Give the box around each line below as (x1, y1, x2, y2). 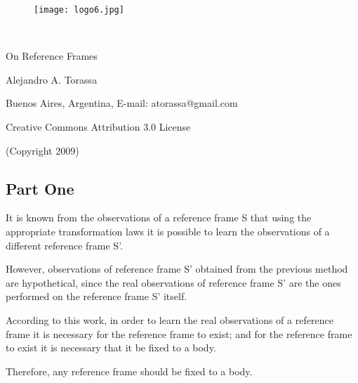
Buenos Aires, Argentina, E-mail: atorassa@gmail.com (6, 96, 238, 110)
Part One (6, 177, 74, 199)
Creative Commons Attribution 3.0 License (6, 119, 191, 134)
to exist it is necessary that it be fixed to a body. (6, 340, 216, 355)
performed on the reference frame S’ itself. (6, 289, 187, 304)
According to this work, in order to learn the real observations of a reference (6, 312, 333, 327)
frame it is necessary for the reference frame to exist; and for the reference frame (6, 326, 352, 341)
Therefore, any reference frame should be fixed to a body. (6, 363, 253, 378)
